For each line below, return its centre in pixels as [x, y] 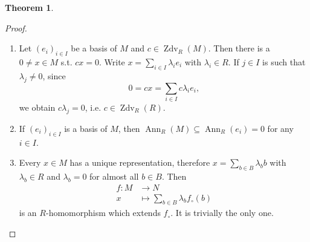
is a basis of [86, 128]
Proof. [16, 28]
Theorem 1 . [29, 7]
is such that [284, 61]
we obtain [37, 107]
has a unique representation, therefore [140, 162]
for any [280, 128]
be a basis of [94, 48]
